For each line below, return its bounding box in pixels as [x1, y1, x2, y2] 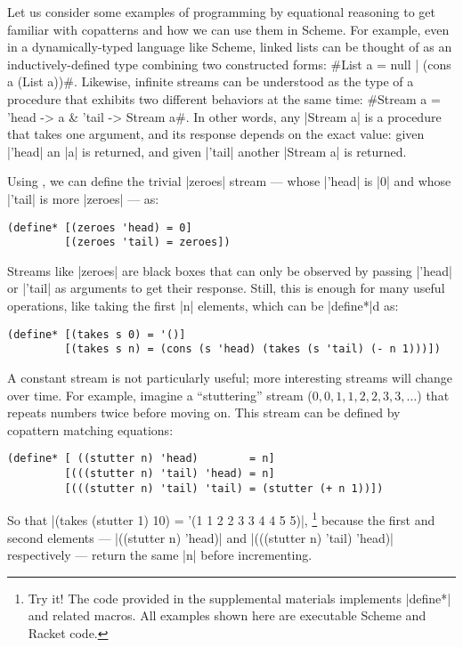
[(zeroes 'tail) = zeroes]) [64, 236, 231, 249]
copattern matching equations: [7, 420, 174, 439]
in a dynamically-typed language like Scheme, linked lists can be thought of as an [7, 37, 452, 56]
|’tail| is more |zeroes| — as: [7, 189, 159, 207]
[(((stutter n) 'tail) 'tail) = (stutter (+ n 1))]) [64, 481, 384, 495]
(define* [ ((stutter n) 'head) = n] [7, 452, 275, 465]
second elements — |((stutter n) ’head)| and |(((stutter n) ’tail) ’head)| [7, 528, 394, 546]
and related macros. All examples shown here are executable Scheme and [28, 606, 426, 625]
